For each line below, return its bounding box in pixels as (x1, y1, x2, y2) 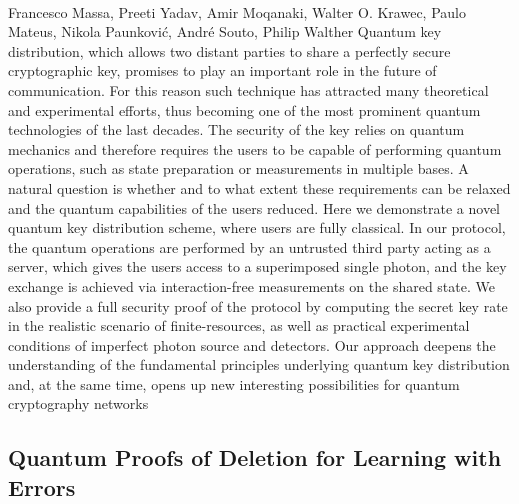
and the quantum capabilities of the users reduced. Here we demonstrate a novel (8, 197, 500, 218)
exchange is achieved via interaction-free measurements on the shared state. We (8, 275, 495, 296)
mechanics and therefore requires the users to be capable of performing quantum (8, 138, 502, 159)
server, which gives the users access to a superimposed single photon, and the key (8, 256, 507, 277)
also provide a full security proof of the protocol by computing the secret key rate (8, 295, 508, 316)
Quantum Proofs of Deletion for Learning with (8, 442, 502, 473)
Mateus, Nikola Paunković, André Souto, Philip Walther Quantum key (8, 21, 442, 42)
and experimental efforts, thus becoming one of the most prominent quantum (8, 99, 481, 120)
